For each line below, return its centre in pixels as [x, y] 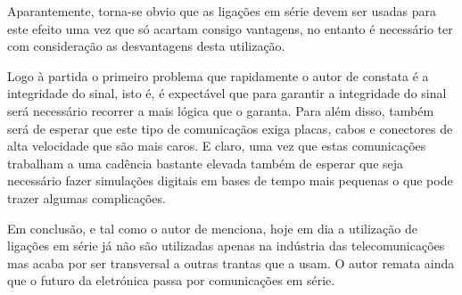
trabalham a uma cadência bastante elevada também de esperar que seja [206, 163]
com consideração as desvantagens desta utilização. [146, 46]
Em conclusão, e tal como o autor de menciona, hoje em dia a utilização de [212, 228]
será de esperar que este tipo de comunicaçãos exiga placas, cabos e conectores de [230, 128]
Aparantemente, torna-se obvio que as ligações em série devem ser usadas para [222, 11]
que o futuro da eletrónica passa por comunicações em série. [171, 280]
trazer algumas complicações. [87, 197]
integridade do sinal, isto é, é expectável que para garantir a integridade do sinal [227, 93]
